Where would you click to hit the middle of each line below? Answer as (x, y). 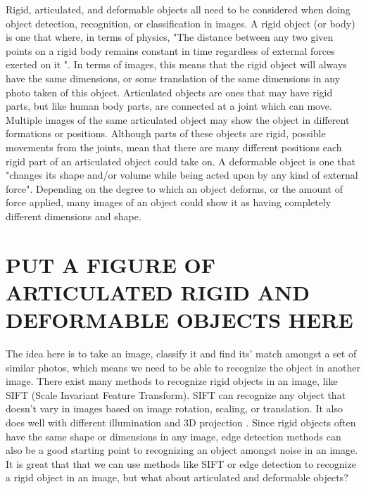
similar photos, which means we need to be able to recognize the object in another (183, 367)
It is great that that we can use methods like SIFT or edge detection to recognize (181, 463)
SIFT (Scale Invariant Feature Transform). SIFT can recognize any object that (176, 394)
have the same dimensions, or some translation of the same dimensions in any (173, 78)
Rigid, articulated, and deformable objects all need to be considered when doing (178, 9)
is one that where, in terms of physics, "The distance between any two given (170, 37)
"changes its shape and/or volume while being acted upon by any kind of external (182, 175)
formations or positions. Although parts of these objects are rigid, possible (166, 133)
